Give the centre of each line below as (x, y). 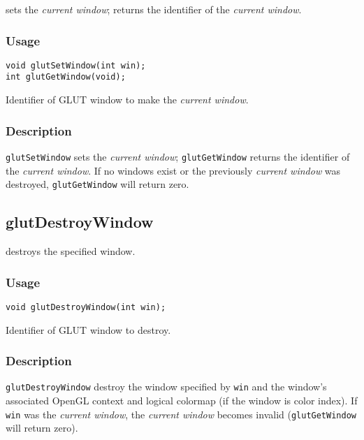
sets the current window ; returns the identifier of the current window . (154, 9)
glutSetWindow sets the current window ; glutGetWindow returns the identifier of (178, 156)
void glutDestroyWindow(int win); (86, 307)
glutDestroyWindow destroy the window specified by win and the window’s (166, 387)
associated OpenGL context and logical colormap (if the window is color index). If (182, 400)
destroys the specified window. (71, 251)
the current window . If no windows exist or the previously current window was (173, 170)
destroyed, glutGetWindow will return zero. (97, 184)
